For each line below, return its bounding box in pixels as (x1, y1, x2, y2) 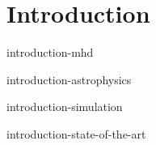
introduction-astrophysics (6, 70, 132, 87)
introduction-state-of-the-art (6, 125, 146, 142)
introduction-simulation (6, 98, 123, 115)
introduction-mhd (6, 44, 94, 61)
